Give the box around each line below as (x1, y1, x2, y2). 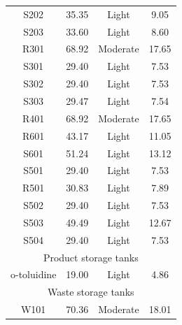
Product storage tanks (43, 250, 139, 264)
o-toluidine (10, 267, 57, 282)
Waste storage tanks (48, 284, 134, 299)
